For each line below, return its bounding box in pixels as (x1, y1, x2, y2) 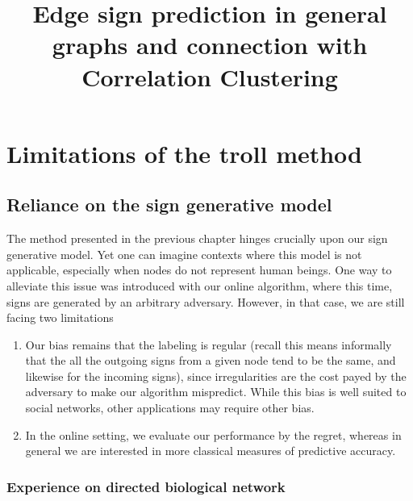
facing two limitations (6, 309, 114, 326)
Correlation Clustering (81, 60, 338, 93)
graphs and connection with (52, 28, 368, 61)
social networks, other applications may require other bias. (25, 399, 315, 416)
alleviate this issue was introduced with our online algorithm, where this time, (6, 277, 393, 294)
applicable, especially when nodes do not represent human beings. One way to (6, 261, 392, 278)
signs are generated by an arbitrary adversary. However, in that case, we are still (6, 293, 405, 310)
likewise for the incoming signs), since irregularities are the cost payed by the (25, 367, 407, 384)
